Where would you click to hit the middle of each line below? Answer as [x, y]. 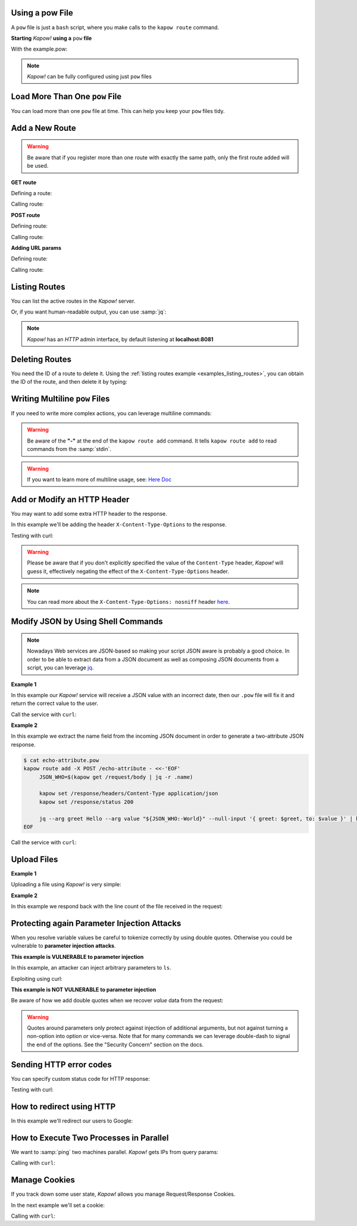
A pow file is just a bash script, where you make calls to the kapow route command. [115, 27]
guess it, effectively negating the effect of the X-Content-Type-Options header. [128, 571]
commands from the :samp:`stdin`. [69, 449]
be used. [38, 166]
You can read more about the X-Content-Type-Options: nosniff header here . [129, 601]
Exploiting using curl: [37, 979]
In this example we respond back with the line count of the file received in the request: [117, 907]
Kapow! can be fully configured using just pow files [89, 77]
